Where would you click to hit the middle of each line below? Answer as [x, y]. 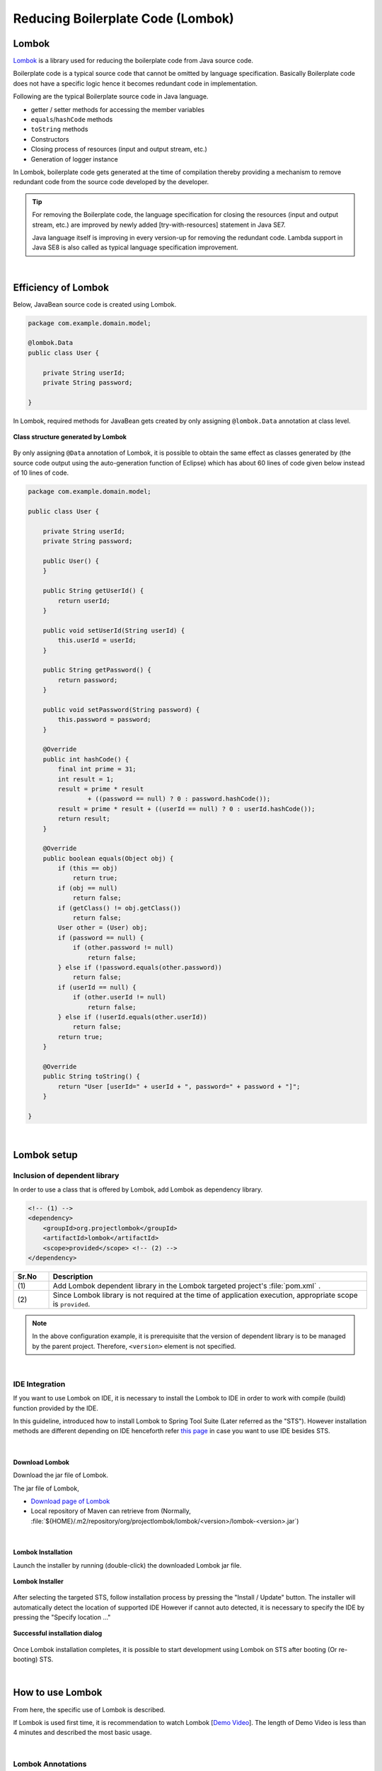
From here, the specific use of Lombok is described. [89, 1709]
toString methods [59, 129]
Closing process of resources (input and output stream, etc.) [119, 149]
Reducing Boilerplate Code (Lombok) [124, 18]
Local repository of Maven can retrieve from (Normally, [111, 1511]
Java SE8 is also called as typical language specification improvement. [135, 247]
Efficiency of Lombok [61, 287]
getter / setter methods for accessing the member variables [118, 109]
